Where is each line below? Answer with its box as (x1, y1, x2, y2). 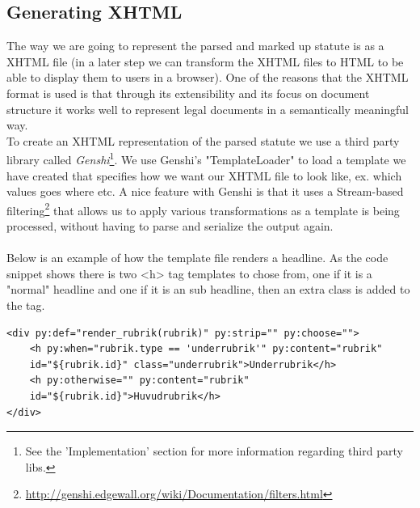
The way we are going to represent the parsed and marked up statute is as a (6, 37, 384, 54)
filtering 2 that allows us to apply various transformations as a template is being (6, 199, 400, 218)
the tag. (6, 297, 45, 314)
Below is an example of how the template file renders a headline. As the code (6, 249, 388, 266)
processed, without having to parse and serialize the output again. (6, 218, 334, 235)
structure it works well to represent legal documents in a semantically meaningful (6, 100, 409, 117)
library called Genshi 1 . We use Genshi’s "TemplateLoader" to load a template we (6, 149, 406, 168)
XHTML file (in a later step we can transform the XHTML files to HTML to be (6, 53, 404, 70)
